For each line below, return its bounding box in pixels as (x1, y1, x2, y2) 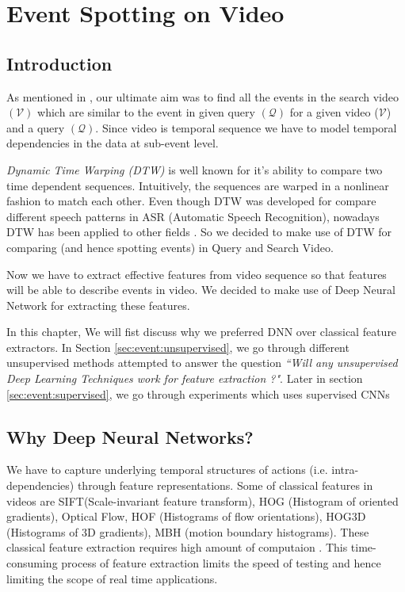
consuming (6, 555, 58, 571)
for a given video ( (289, 104, 379, 120)
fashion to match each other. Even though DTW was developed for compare (6, 193, 376, 209)
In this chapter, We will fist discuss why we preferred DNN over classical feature (6, 323, 397, 340)
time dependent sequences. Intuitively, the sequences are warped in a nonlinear (6, 177, 389, 193)
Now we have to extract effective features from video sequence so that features (6, 265, 387, 282)
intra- (331, 461, 359, 478)
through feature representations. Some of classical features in (77, 477, 373, 494)
